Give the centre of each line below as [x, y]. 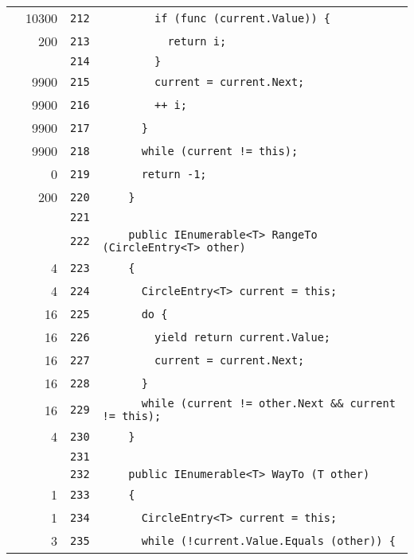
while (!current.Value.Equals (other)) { [268, 541]
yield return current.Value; [243, 337]
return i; [197, 41]
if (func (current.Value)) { [243, 18]
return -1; [174, 174]
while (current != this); [220, 151]
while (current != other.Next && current [268, 403]
